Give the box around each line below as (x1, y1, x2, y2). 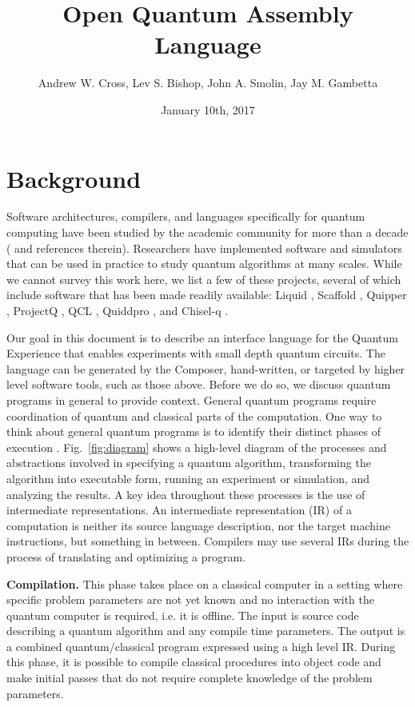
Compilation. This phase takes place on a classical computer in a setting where (6, 575, 403, 592)
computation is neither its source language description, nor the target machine (6, 517, 391, 533)
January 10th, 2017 (161, 101, 255, 118)
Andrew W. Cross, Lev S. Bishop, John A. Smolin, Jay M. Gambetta (38, 74, 378, 91)
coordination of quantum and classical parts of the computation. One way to (6, 407, 382, 424)
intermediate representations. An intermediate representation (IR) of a (6, 501, 352, 518)
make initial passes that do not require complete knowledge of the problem (6, 669, 373, 686)
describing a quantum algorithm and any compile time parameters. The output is (6, 622, 405, 639)
